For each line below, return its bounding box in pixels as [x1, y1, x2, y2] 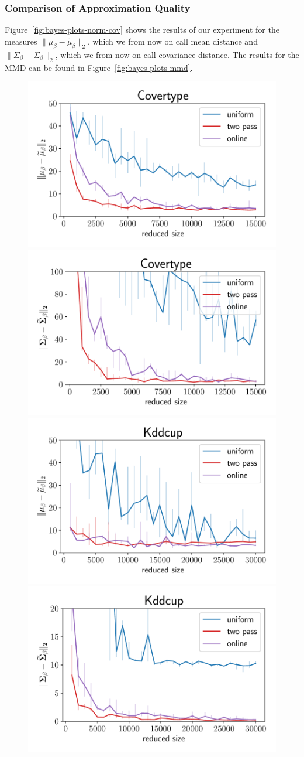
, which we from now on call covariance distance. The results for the [55, 48, 299, 60]
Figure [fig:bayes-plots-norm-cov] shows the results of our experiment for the [5, 23, 279, 36]
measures [5, 35, 37, 47]
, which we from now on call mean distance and [87, 35, 258, 47]
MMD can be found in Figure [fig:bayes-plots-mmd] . [5, 61, 193, 73]
